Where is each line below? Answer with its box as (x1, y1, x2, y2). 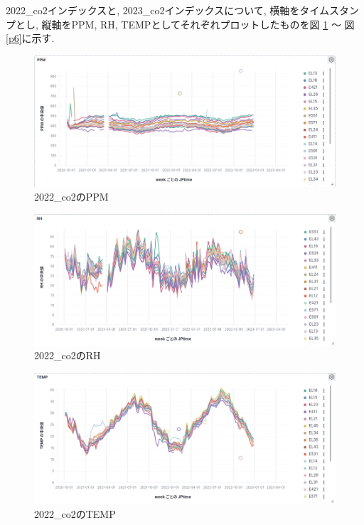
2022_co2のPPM (34, 189, 109, 204)
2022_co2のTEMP (34, 506, 116, 521)
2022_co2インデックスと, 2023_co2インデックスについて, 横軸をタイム (6, 3, 329, 17)
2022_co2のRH (34, 348, 101, 363)
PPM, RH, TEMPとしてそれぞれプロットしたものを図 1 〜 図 (71, 16, 355, 31)
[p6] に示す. (6, 31, 55, 46)
